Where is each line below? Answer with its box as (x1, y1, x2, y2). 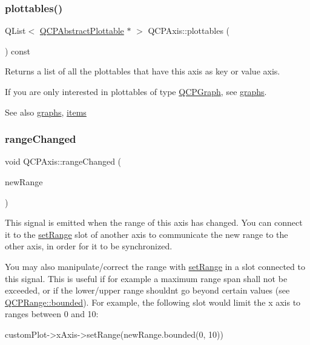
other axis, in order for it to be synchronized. (5, 240, 173, 252)
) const (5, 44, 31, 57)
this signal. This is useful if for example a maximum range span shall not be (5, 272, 288, 284)
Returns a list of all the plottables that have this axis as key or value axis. (5, 65, 280, 77)
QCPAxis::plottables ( (148, 24, 230, 37)
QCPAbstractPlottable (39, 24, 124, 37)
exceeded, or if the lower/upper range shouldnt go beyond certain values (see (5, 284, 290, 297)
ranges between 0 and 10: (5, 307, 99, 320)
